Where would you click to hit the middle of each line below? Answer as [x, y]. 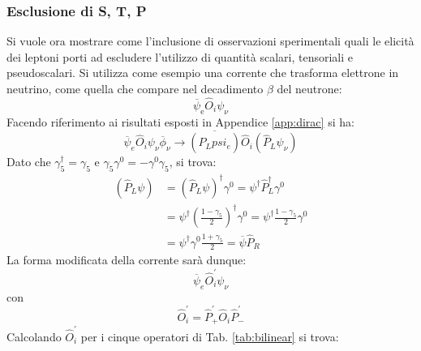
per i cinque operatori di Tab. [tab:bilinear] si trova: [210, 336]
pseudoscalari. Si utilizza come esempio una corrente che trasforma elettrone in [203, 73]
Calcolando [34, 336]
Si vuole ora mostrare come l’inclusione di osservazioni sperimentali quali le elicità [210, 41]
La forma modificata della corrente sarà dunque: [127, 260]
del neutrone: [309, 88]
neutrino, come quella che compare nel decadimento [135, 88]
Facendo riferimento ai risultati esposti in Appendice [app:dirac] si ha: [180, 121]
